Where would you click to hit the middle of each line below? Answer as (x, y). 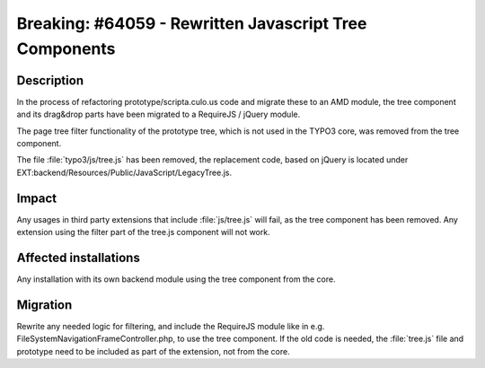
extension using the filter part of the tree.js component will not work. (143, 232)
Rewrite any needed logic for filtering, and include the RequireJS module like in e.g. (171, 326)
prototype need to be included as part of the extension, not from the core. (154, 351)
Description (50, 80)
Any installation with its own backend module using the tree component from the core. (176, 279)
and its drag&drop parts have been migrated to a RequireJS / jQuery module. (159, 114)
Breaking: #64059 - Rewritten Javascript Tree (192, 23)
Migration (44, 305)
